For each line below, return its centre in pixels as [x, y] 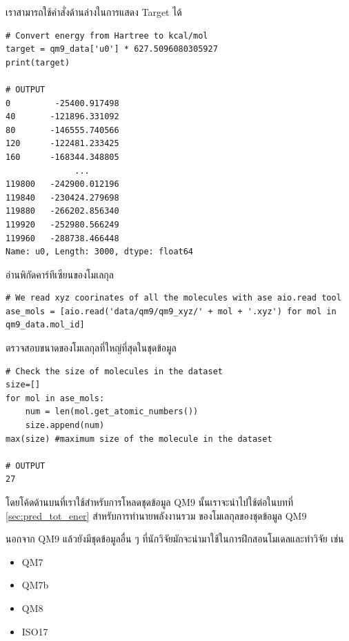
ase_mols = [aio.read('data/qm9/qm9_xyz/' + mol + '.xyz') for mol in [171, 311]
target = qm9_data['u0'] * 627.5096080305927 [112, 49]
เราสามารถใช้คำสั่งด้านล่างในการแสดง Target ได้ [94, 12]
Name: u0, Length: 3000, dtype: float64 [100, 252]
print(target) [38, 62]
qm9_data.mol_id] [45, 325]
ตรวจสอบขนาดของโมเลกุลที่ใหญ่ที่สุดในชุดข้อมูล [91, 348]
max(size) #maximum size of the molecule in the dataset [139, 439]
